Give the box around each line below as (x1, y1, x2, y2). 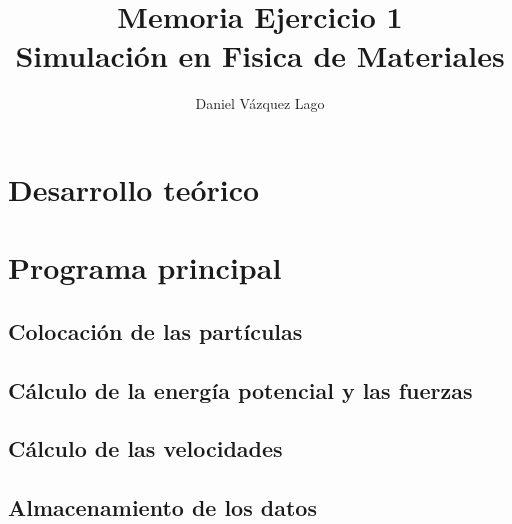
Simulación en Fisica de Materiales (15, 35, 505, 76)
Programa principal (8, 247, 282, 288)
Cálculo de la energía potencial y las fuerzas (8, 374, 473, 405)
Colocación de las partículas (8, 315, 303, 346)
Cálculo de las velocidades (8, 433, 283, 464)
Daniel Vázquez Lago (195, 93, 325, 114)
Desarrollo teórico (8, 168, 260, 209)
